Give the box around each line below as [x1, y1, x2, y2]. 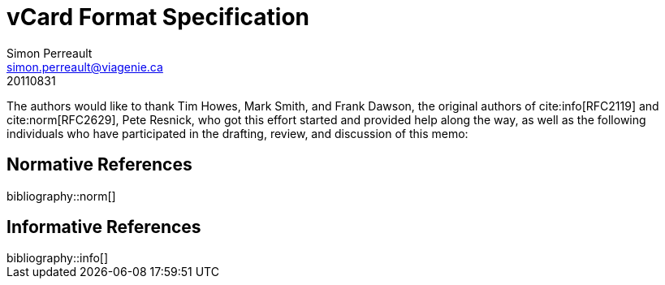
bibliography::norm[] [6, 188, 116, 203]
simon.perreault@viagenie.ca [6, 59, 163, 74]
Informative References [6, 217, 201, 238]
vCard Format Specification [6, 3, 309, 31]
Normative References [6, 154, 192, 175]
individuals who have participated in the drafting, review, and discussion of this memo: [6, 126, 469, 140]
